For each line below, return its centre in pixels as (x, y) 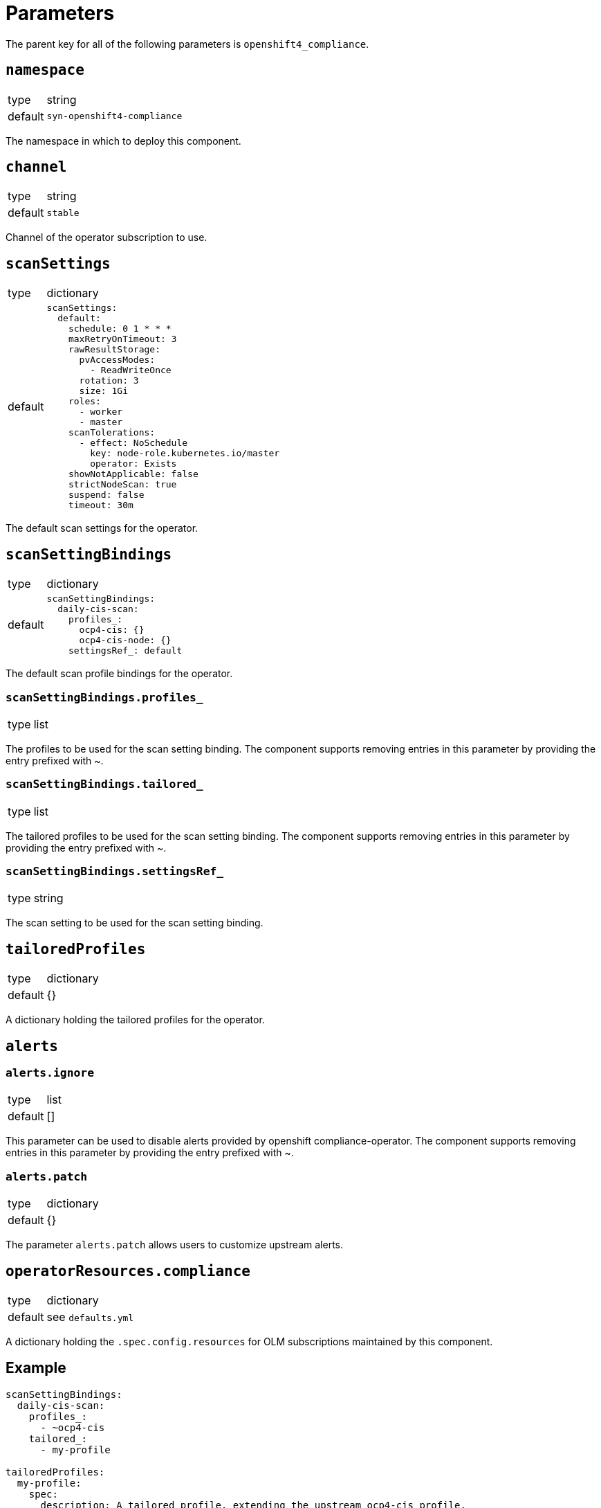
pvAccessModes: (117, 360)
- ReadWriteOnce (131, 370)
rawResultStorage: (114, 350)
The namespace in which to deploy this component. (123, 141)
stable (63, 213)
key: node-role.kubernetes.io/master (185, 454)
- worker (101, 412)
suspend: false (106, 495)
